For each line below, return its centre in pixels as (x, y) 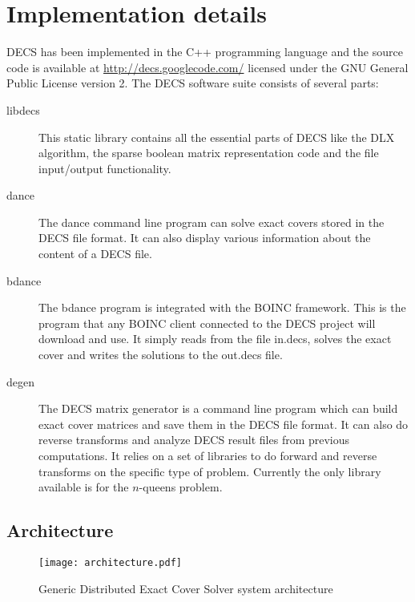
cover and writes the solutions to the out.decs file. (161, 355)
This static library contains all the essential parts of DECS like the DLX (217, 137)
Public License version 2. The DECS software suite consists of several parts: (193, 83)
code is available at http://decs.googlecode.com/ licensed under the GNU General (207, 67)
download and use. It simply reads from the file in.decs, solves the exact (215, 339)
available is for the (84, 487)
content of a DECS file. (95, 254)
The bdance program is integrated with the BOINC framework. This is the (222, 307)
